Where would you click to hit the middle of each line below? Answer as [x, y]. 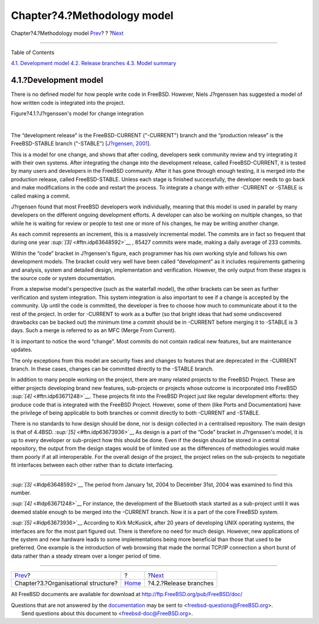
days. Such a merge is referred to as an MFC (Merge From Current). [94, 330]
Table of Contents [33, 52]
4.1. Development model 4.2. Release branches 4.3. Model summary [94, 63]
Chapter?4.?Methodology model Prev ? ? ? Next [67, 33]
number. [21, 493]
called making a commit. [41, 196]
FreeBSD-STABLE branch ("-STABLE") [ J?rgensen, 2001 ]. [81, 144]
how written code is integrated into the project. [68, 102]
